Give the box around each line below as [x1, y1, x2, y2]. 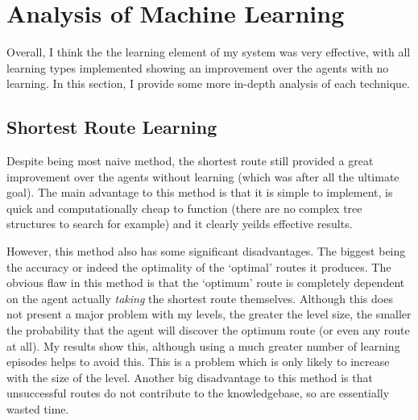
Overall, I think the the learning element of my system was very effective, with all [6, 44, 411, 60]
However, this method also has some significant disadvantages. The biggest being [6, 243, 406, 260]
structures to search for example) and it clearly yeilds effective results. [6, 215, 353, 232]
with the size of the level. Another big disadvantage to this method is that [6, 368, 373, 385]
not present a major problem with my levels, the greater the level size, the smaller [6, 306, 412, 322]
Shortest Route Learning [6, 114, 217, 139]
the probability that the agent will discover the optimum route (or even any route [6, 322, 410, 339]
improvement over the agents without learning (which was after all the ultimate [6, 168, 399, 185]
